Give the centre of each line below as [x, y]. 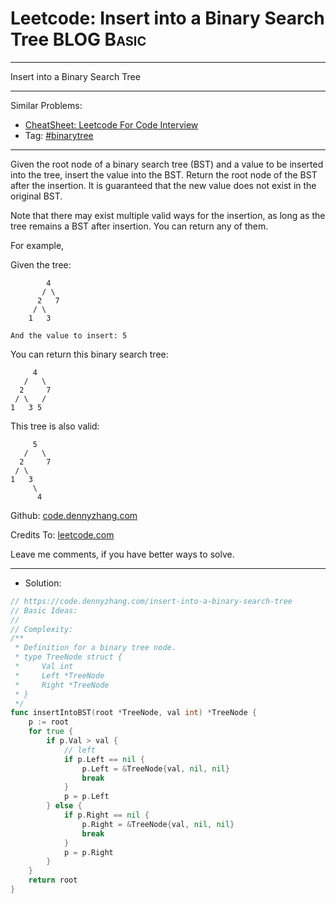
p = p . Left [86, 797]
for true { [51, 732]
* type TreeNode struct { [68, 657]
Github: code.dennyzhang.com [74, 515]
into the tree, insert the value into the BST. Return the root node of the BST [164, 174]
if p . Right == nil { [106, 815]
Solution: [43, 583]
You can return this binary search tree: [89, 354]
